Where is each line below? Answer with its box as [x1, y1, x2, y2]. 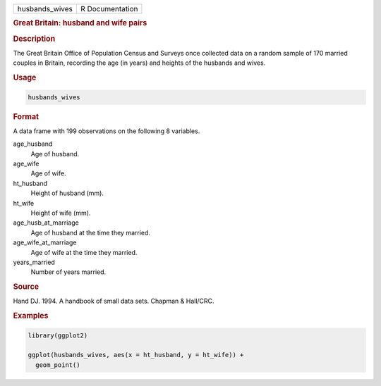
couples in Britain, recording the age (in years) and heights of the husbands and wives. [13, 58, 266, 67]
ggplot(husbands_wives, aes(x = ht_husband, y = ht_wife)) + [28, 351, 244, 359]
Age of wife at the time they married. [30, 248, 138, 256]
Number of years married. [30, 268, 107, 276]
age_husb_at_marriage [13, 218, 79, 227]
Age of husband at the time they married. [30, 228, 151, 237]
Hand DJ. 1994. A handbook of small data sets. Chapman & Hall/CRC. [13, 297, 214, 306]
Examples [13, 311, 49, 320]
